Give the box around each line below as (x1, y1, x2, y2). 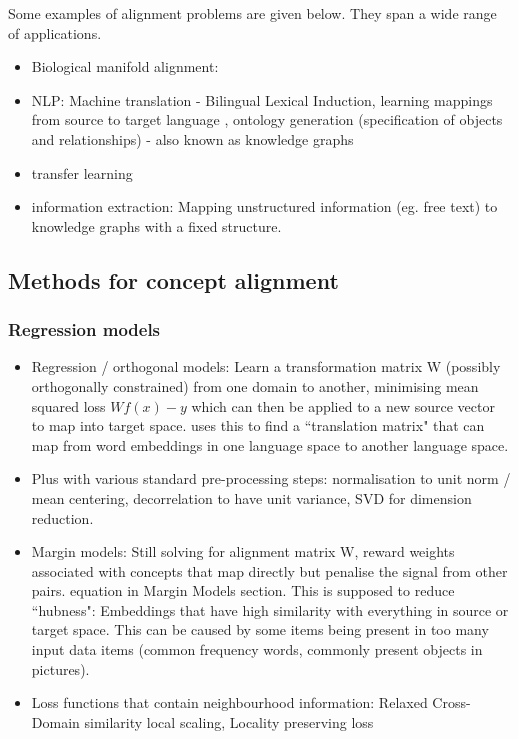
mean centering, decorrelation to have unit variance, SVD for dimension (31, 487, 472, 508)
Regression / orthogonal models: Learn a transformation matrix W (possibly (31, 356, 501, 377)
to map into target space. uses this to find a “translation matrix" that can (31, 415, 485, 436)
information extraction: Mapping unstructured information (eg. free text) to (31, 196, 498, 217)
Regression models (8, 317, 161, 342)
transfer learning (31, 162, 133, 183)
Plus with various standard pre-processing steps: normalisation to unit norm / (31, 468, 511, 489)
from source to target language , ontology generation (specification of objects (31, 109, 503, 130)
